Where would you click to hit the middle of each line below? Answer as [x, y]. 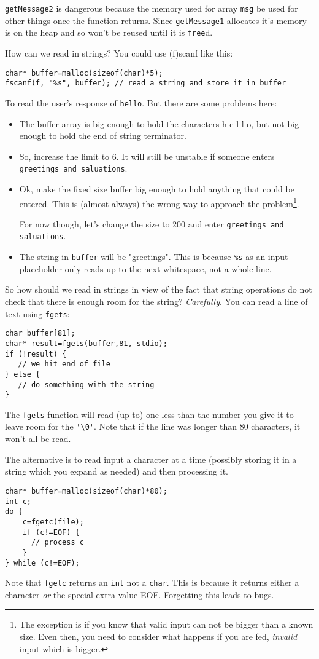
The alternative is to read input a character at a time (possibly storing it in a [151, 459]
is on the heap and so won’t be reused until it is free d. [109, 32]
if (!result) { [36, 354]
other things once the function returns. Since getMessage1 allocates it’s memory [156, 20]
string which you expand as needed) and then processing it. [117, 471]
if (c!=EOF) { [51, 532]
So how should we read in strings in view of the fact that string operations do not [159, 289]
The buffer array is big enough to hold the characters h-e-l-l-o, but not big [159, 123]
